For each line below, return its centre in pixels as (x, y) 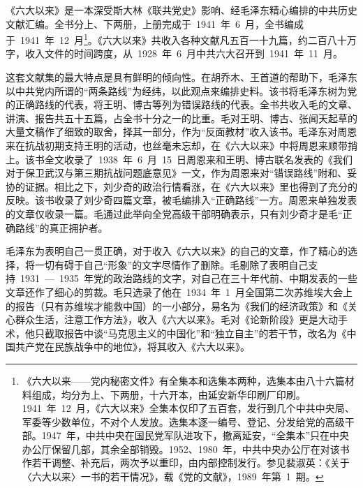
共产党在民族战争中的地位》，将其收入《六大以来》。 (132, 347)
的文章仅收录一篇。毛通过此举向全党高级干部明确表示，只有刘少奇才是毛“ (174, 213)
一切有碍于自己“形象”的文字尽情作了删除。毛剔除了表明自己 (171, 264)
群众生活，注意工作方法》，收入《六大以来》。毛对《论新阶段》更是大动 (176, 319)
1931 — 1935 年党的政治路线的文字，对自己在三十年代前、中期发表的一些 (188, 278)
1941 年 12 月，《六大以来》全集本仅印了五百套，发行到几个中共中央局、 (188, 408)
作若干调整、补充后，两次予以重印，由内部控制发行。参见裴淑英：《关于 (186, 463)
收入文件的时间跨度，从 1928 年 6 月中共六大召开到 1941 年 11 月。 (184, 53)
